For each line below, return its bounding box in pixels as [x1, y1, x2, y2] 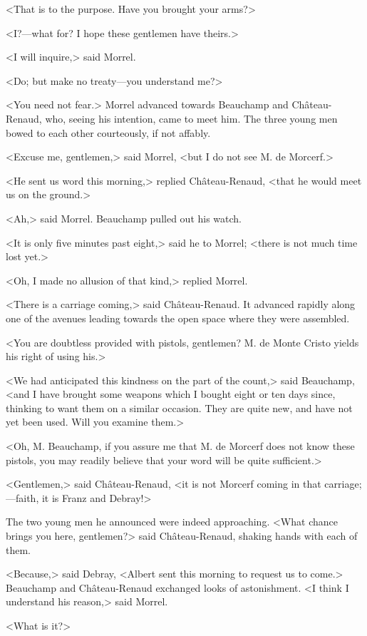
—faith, [6, 490, 39, 505]
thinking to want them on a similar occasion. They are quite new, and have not [6, 400, 353, 415]
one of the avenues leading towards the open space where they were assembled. [6, 310, 350, 325]
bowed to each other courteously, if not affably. [6, 125, 211, 140]
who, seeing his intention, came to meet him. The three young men [45, 111, 338, 125]
